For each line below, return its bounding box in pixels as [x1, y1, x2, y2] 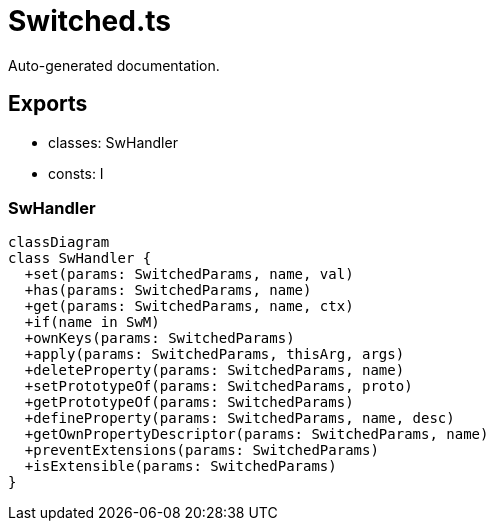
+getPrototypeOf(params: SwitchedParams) [24, 394, 354, 411]
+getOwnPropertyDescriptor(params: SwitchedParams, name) [24, 426, 489, 443]
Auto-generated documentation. [8, 56, 220, 74]
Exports [8, 91, 88, 117]
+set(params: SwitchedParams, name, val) [24, 266, 354, 283]
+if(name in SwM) [24, 314, 160, 331]
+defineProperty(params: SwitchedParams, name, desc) [24, 410, 455, 427]
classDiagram [8, 234, 110, 251]
